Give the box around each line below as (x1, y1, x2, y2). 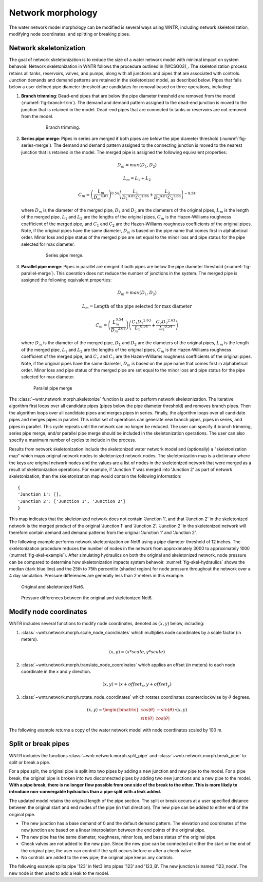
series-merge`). (21, 142, 53, 148)
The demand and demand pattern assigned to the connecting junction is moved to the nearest (54, 142, 243, 148)
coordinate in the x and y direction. (21, 668, 91, 674)
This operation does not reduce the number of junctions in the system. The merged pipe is (56, 270, 238, 276)
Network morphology (9, 7, 98, 18)
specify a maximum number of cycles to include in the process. (9, 437, 136, 443)
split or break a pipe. (9, 759, 51, 765)
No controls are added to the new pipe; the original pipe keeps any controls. (21, 855, 174, 860)
